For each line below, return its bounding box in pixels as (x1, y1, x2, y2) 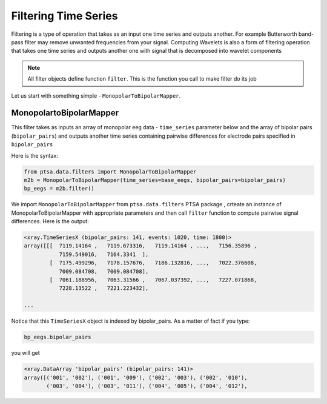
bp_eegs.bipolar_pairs (24, 334, 91, 341)
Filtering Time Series (11, 9, 118, 22)
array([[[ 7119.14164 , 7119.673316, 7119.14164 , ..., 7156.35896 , (24, 243, 257, 249)
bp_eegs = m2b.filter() (24, 185, 95, 192)
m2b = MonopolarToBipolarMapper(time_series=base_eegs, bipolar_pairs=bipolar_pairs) (24, 177, 286, 183)
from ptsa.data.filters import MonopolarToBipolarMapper (24, 168, 197, 175)
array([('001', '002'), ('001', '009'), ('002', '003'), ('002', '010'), (24, 374, 248, 381)
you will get (11, 349, 41, 357)
